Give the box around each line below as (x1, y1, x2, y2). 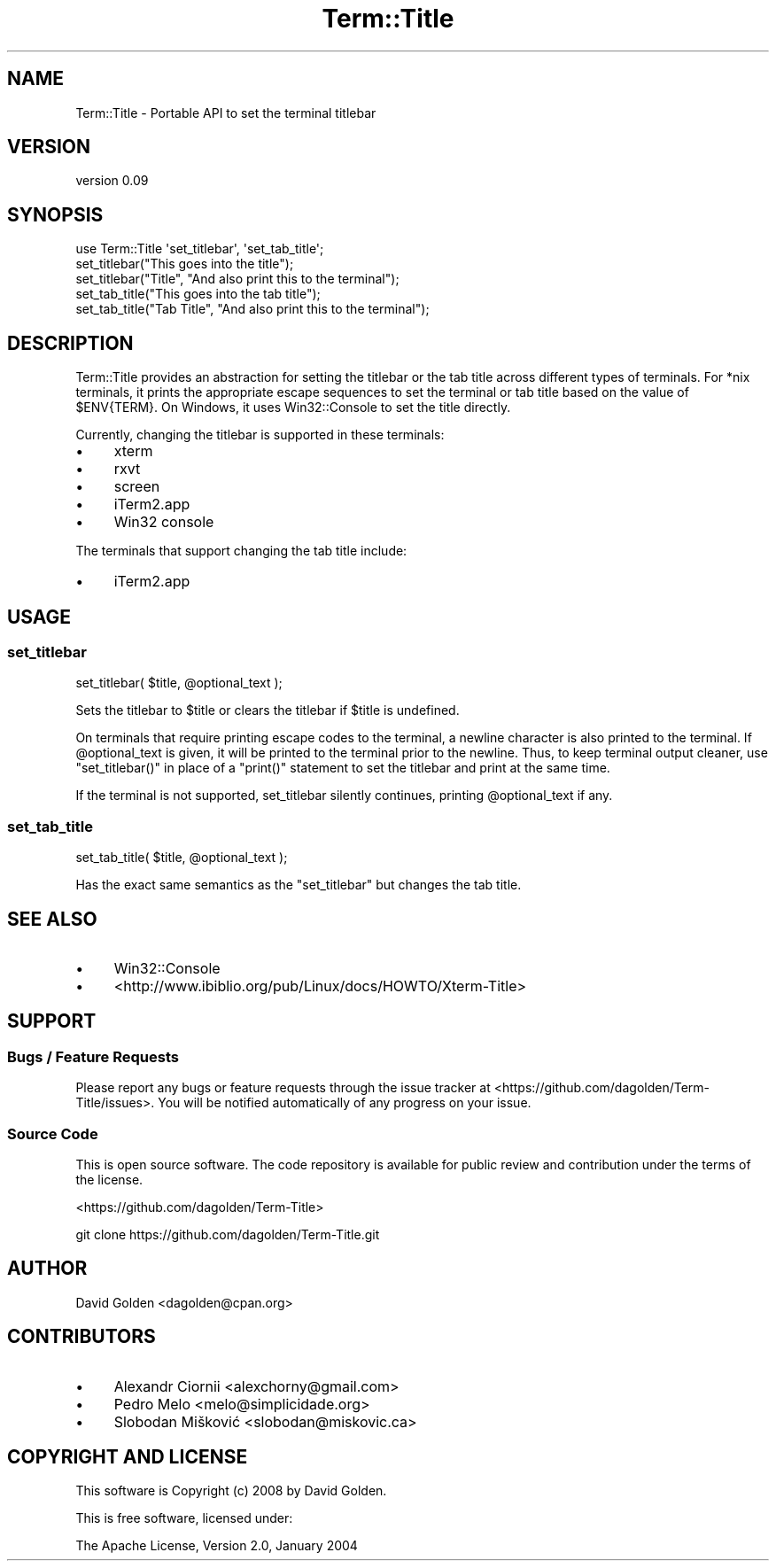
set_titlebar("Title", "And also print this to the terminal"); (75, 271, 400, 287)
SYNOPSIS (7, 203, 104, 226)
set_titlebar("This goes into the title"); (75, 256, 294, 272)
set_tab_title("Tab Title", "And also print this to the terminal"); (75, 301, 430, 317)
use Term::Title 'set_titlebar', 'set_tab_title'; (75, 241, 324, 257)
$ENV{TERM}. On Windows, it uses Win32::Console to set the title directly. (75, 400, 511, 415)
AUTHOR (7, 1257, 88, 1280)
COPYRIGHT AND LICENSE (7, 1446, 248, 1469)
